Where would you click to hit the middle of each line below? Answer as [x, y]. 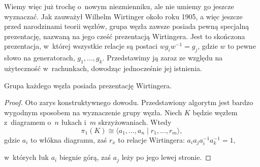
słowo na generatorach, [40, 58]
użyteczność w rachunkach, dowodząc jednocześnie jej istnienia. [103, 68]
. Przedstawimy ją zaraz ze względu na [162, 58]
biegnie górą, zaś [85, 157]
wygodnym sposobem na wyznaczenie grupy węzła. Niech [93, 112]
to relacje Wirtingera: [151, 139]
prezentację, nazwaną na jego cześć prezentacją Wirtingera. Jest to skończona [125, 36]
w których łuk [26, 157]
